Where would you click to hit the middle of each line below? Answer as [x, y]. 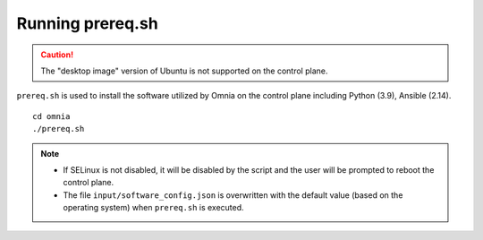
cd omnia [51, 116]
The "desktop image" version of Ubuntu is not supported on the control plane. [184, 71]
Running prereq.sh [87, 23]
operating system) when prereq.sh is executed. [154, 208]
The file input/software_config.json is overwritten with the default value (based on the [233, 195]
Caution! [57, 55]
